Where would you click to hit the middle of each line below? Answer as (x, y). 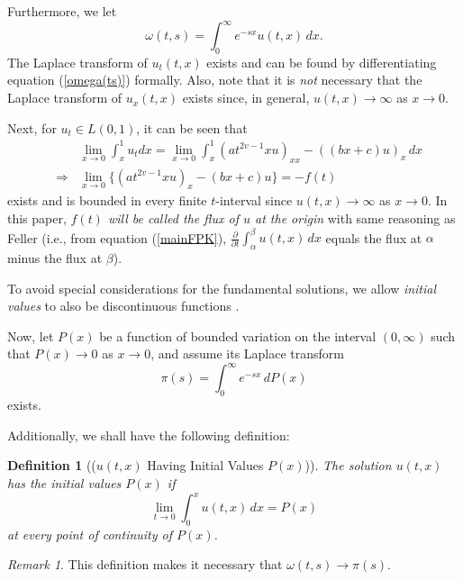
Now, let (31, 335)
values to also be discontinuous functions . (123, 306)
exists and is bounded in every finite (107, 200)
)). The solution (348, 465)
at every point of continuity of (90, 534)
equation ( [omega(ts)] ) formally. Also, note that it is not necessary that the (215, 80)
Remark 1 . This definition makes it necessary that (145, 564)
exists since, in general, (246, 98)
